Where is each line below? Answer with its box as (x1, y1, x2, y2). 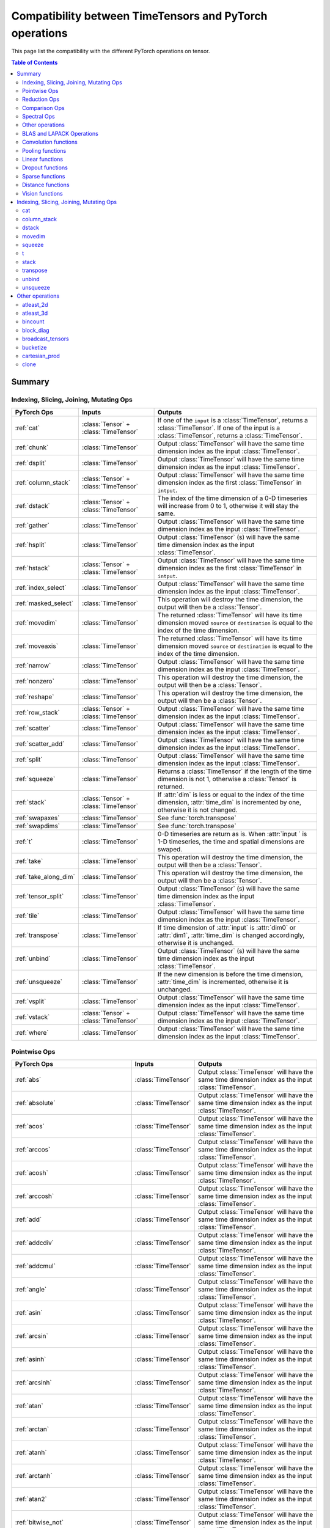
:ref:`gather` (15, 521, 50, 529)
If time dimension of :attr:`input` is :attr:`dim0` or (157, 923, 296, 931)
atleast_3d (22, 309, 48, 317)
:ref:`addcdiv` (15, 1238, 54, 1247)
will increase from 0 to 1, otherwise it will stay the (157, 501, 299, 510)
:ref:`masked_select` (15, 599, 73, 608)
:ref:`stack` (15, 798, 46, 806)
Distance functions (22, 181, 70, 189)
